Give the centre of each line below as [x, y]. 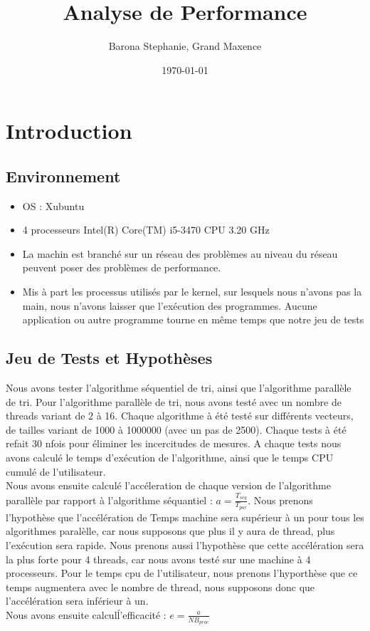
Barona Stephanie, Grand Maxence [185, 46]
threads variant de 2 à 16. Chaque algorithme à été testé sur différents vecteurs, [180, 416]
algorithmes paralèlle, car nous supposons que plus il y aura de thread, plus [170, 531]
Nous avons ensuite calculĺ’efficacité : [86, 614]
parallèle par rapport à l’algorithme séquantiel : [109, 500]
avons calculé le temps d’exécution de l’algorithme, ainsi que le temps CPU [170, 458]
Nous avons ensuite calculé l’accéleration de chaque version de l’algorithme [168, 485]
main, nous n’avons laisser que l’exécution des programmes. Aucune [170, 305]
